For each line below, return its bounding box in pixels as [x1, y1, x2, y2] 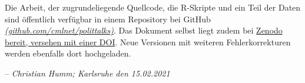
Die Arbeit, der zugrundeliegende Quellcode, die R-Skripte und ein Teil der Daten [5, 1, 301, 13]
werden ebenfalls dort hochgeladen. [5, 47, 131, 59]
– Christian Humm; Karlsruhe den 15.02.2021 [5, 67, 170, 79]
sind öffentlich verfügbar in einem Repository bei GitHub [5, 12, 211, 25]
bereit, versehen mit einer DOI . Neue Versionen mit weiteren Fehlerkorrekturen [5, 35, 291, 48]
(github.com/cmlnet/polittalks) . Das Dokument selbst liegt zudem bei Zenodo [5, 24, 283, 36]
